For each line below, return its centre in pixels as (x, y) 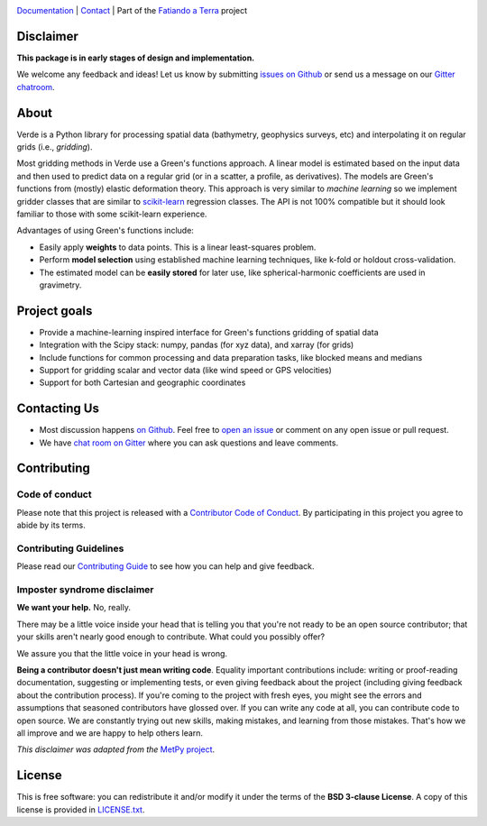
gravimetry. (60, 285)
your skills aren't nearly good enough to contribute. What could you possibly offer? (170, 637)
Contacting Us (58, 409)
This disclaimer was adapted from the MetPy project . (116, 749)
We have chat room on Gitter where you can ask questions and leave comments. (188, 443)
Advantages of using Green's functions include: (105, 231)
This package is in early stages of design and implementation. (136, 58)
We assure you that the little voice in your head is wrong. (122, 653)
